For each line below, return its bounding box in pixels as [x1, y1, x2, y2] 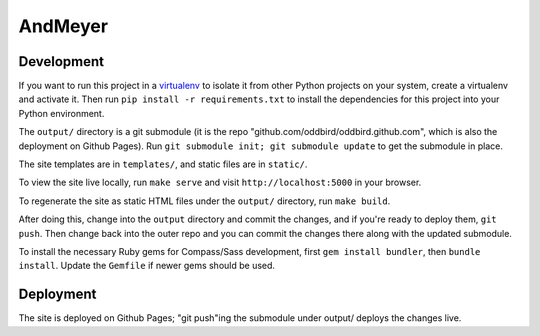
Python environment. [18, 107, 105, 119]
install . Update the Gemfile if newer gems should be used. [18, 260, 275, 272]
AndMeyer [18, 15, 109, 37]
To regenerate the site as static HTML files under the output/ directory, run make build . [18, 195, 391, 207]
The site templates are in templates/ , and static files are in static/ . [18, 158, 308, 170]
